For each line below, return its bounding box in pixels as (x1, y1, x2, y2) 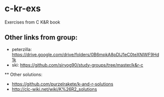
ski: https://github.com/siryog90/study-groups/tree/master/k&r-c (11, 62, 143, 68)
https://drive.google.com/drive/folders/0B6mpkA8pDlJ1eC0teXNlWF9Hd (11, 51, 160, 57)
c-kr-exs (4, 3, 41, 14)
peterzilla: (11, 46, 32, 52)
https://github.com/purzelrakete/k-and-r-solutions (11, 81, 113, 87)
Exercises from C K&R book (4, 19, 60, 25)
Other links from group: (4, 33, 78, 42)
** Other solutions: (4, 72, 43, 77)
